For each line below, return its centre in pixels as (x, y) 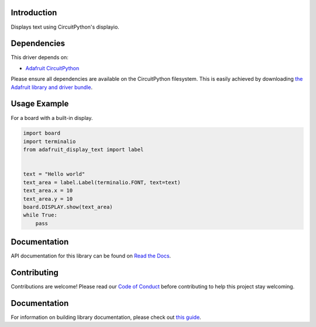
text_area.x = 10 (48, 191)
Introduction (34, 13)
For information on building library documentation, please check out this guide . (106, 317)
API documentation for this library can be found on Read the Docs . (91, 256)
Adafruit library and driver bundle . (52, 87)
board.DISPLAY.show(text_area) (68, 207)
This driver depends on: (39, 57)
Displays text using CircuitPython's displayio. (65, 27)
